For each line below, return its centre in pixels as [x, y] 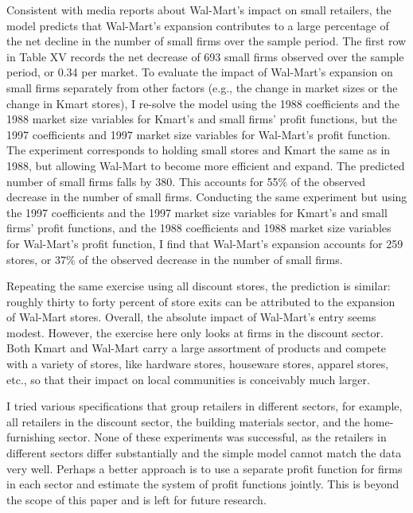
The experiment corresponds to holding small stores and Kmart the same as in [199, 150]
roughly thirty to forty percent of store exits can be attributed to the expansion [201, 301]
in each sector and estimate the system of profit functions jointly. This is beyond [203, 484]
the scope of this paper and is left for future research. [136, 499]
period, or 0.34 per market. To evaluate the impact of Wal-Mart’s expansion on [200, 72]
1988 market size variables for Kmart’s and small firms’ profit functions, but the [202, 119]
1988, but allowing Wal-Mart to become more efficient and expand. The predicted [206, 165]
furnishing [31, 437]
